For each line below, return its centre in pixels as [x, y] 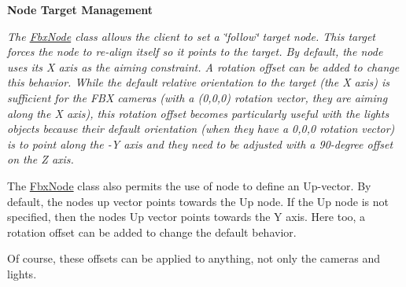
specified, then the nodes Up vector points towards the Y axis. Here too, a [186, 217]
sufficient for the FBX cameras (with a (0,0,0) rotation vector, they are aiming [197, 97]
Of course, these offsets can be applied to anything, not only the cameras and [194, 258]
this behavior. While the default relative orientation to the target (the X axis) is [199, 82]
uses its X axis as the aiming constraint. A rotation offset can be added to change [203, 66]
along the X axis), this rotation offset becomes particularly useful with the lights [198, 113]
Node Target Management [80, 9]
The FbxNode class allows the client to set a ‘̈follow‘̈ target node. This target [191, 36]
